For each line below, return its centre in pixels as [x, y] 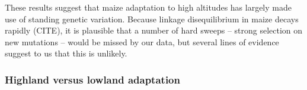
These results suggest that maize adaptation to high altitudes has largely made [148, 7]
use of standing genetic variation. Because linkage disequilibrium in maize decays [152, 19]
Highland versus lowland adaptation [92, 79]
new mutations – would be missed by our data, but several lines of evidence [142, 41]
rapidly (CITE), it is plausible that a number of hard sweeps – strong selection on [154, 30]
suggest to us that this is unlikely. [66, 53]
